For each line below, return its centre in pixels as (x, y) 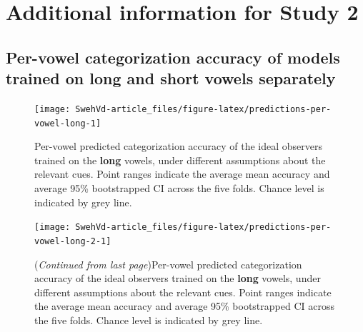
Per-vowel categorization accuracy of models (173, 57)
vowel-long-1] (68, 123)
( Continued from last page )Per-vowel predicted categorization (168, 264)
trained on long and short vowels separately (171, 78)
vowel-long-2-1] (73, 241)
